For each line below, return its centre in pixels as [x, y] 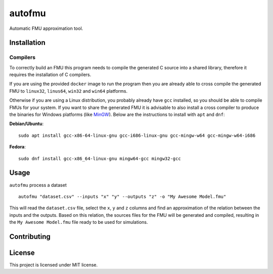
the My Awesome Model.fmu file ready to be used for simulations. [79, 222]
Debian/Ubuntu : [27, 124]
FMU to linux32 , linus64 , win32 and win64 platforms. [69, 91]
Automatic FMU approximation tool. [46, 28]
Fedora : [18, 147]
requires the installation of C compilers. [50, 75]
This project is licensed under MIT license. [54, 265]
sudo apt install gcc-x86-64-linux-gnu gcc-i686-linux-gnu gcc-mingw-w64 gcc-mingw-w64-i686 [137, 135]
